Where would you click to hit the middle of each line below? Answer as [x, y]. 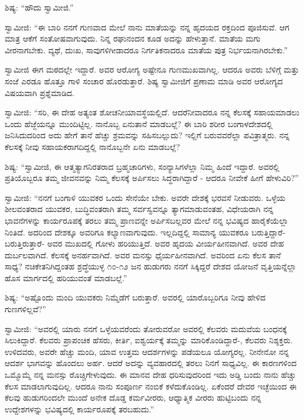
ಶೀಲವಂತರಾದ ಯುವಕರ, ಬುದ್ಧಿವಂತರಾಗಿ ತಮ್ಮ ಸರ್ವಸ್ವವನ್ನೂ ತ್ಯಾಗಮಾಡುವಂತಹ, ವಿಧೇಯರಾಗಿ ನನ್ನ [139, 209]
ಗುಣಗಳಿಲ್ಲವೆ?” [25, 309]
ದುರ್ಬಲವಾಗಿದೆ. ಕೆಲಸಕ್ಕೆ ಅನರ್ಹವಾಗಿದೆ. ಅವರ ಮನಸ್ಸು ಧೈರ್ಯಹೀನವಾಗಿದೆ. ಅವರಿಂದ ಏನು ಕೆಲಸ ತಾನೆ [143, 255]
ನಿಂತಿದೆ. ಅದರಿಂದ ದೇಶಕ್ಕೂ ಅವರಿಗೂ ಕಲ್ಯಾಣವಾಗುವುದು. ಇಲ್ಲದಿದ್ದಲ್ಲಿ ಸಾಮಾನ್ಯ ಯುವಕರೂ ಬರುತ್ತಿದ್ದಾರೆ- [145, 232]
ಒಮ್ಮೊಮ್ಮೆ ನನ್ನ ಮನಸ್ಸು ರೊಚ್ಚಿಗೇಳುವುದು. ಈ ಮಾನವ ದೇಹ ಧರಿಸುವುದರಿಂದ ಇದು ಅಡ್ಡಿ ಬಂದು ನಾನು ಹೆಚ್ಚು [151, 375]
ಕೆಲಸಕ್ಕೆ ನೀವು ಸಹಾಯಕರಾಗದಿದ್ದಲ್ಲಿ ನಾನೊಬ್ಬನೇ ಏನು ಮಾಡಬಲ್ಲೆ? [93, 146]
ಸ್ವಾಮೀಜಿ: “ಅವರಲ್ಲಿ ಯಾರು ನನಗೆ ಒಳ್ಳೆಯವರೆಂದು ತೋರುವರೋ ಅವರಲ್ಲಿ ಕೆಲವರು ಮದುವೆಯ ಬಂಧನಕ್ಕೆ [146, 328]
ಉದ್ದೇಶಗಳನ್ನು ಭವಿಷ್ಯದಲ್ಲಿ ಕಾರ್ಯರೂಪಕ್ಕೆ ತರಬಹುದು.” [79, 409]
